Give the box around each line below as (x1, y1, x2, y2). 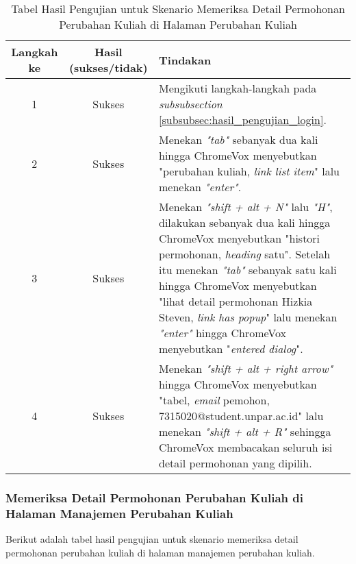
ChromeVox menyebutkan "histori (159, 230, 320, 246)
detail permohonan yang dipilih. (159, 455, 312, 471)
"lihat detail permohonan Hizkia (159, 293, 313, 309)
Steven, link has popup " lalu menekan (159, 309, 338, 325)
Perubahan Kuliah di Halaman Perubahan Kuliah (59, 16, 297, 32)
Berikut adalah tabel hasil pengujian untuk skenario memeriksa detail (5, 532, 298, 546)
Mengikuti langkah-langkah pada (159, 80, 317, 96)
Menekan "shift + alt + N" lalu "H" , (159, 199, 333, 214)
